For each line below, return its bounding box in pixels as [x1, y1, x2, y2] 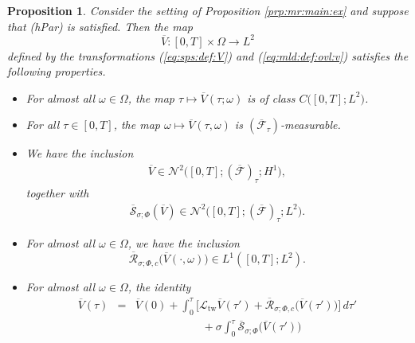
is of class [247, 89, 296, 106]
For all [25, 116, 60, 133]
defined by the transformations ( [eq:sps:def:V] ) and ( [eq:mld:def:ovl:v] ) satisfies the [7, 47, 409, 64]
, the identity [127, 279, 191, 295]
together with [25, 184, 89, 201]
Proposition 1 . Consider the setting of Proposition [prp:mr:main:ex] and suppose [7, 2, 409, 18]
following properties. [7, 63, 106, 80]
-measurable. [280, 116, 341, 133]
